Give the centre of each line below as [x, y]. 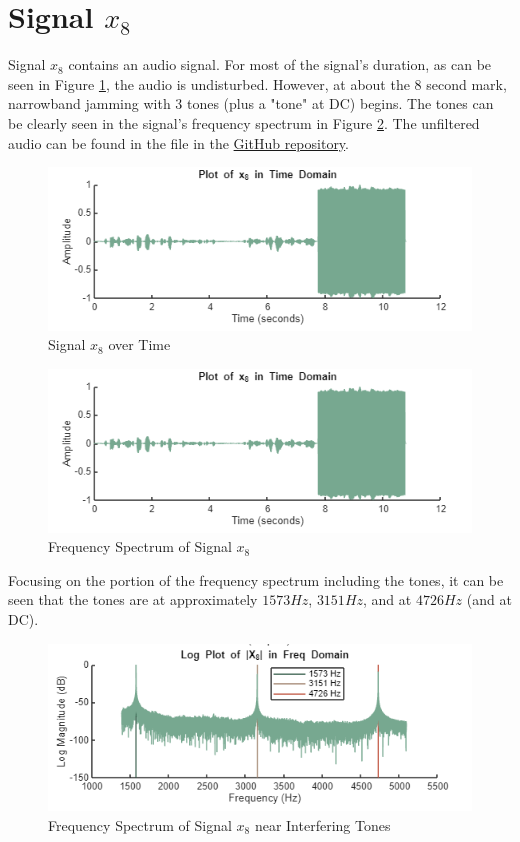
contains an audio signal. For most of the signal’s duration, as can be [280, 64]
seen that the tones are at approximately [133, 599]
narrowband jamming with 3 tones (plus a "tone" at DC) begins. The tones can [251, 103]
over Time [139, 344]
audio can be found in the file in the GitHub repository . [179, 142]
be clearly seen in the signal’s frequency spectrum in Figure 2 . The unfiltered [244, 122]
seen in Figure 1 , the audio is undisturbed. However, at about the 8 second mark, [257, 83]
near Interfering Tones [322, 824]
